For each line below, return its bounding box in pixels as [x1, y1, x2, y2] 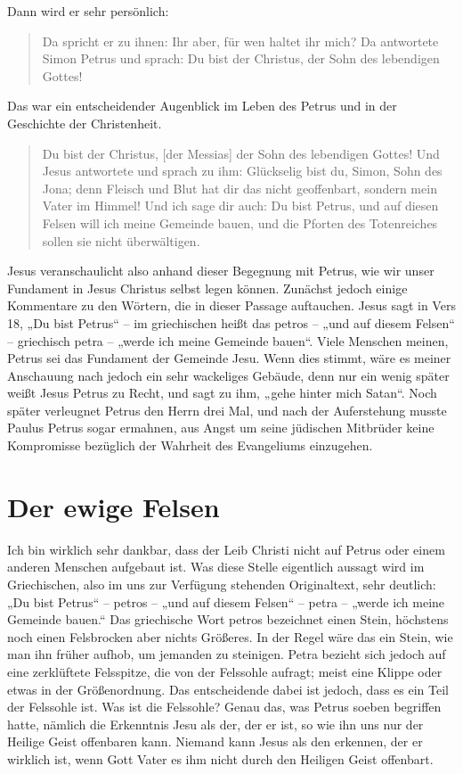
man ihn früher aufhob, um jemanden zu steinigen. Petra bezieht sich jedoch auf [7, 645, 446, 663]
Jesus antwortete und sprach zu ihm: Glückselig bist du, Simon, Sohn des [42, 161, 443, 180]
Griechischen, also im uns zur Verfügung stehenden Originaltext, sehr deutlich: [7, 574, 436, 593]
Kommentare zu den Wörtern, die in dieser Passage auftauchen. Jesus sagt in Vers [7, 296, 456, 315]
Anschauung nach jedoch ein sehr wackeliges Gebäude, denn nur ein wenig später [7, 366, 450, 384]
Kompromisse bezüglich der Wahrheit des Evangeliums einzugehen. [7, 436, 373, 455]
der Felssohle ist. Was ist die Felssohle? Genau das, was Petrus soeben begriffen [7, 697, 442, 716]
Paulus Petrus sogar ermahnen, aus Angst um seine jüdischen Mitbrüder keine [7, 418, 435, 437]
